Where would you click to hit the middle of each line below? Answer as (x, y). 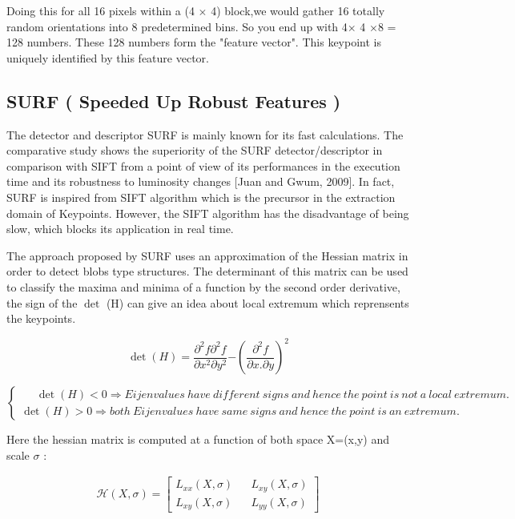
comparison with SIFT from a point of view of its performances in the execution (203, 165)
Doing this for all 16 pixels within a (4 (101, 10)
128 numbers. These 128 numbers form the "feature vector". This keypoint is (194, 42)
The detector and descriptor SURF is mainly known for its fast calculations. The (205, 134)
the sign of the (42, 302)
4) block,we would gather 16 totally (298, 10)
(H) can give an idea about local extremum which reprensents (257, 302)
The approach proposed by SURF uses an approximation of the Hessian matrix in (207, 255)
